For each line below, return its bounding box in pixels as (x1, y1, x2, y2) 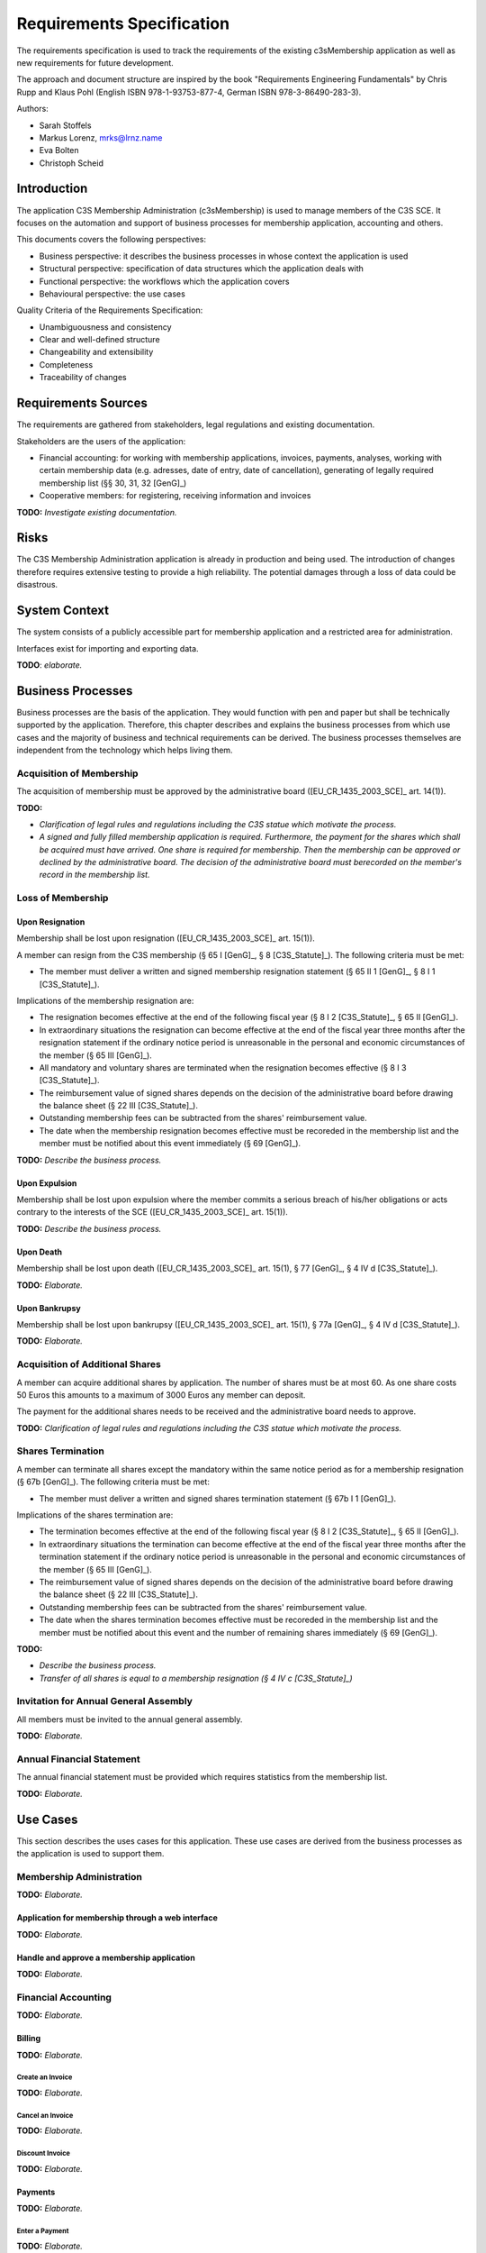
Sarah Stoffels (39, 120, 92, 131)
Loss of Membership (16, 892, 109, 905)
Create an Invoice (16, 2073, 73, 2082)
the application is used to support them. (16, 1848, 165, 1859)
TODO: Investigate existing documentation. (16, 506, 177, 517)
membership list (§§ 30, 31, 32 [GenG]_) (39, 478, 187, 488)
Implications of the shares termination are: (16, 1510, 174, 1520)
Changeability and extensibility (39, 347, 154, 358)
